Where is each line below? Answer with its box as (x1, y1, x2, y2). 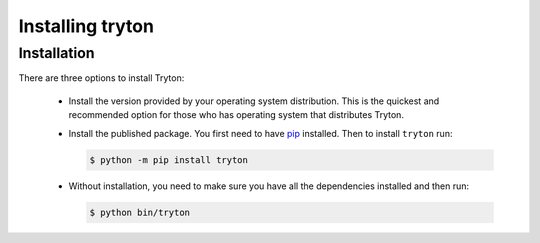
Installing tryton (18, 15, 155, 37)
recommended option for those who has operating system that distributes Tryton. (68, 109, 405, 121)
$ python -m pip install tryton (89, 154, 249, 165)
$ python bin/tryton (89, 206, 190, 218)
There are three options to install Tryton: (18, 72, 185, 84)
